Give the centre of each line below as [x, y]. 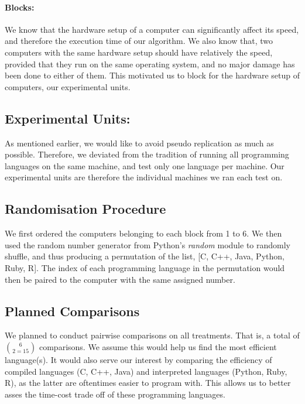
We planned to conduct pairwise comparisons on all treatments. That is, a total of [152, 335]
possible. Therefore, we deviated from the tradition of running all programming [147, 154]
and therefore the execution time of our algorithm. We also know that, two [139, 41]
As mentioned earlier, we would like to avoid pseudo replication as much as [139, 143]
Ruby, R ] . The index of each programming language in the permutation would [145, 267]
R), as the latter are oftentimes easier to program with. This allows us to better [148, 383]
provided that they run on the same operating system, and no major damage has [150, 64]
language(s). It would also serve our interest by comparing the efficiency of [138, 359]
